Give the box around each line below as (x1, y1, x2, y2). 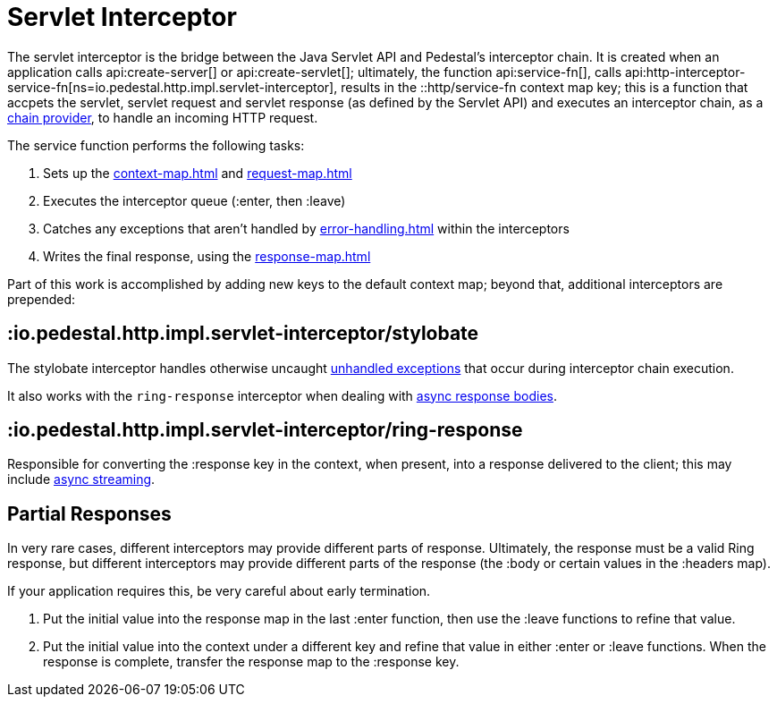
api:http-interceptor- (624, 64, 746, 80)
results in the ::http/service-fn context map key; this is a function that (341, 79, 748, 95)
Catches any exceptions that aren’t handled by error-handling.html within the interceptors (43, 220, 570, 236)
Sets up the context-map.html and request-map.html (43, 165, 352, 181)
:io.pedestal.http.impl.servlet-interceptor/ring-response (7, 419, 523, 442)
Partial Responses (7, 502, 172, 525)
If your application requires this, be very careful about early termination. (7, 583, 431, 599)
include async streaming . (7, 471, 156, 488)
